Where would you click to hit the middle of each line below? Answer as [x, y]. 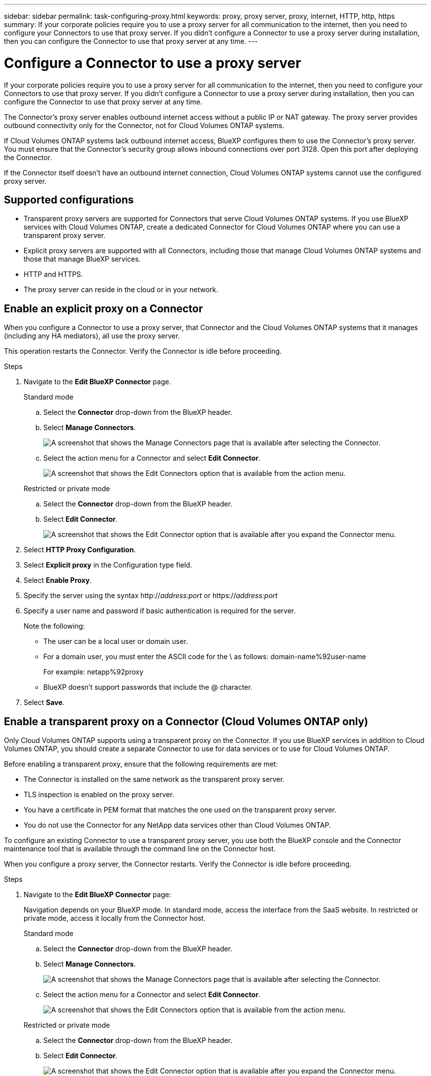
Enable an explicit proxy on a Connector [104, 308]
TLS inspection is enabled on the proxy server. [99, 795]
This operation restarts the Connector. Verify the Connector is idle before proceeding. [143, 351]
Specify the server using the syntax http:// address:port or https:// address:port [151, 596]
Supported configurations [69, 200]
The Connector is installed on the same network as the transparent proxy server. [154, 779]
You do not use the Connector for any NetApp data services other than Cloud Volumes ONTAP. [177, 825]
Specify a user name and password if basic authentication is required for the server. [160, 611]
